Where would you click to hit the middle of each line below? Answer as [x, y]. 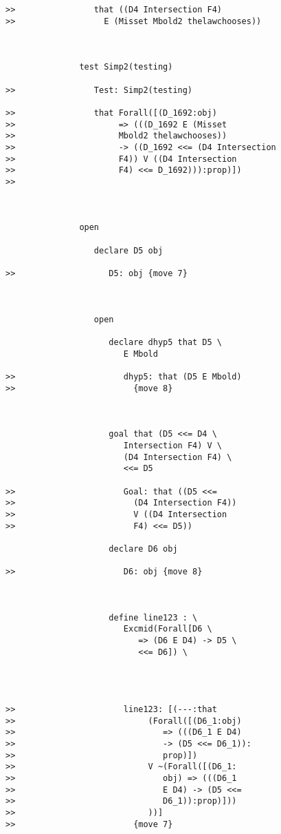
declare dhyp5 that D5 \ [165, 343]
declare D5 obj [128, 250]
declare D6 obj [143, 549]
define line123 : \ [153, 617]
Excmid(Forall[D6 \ [168, 629]
